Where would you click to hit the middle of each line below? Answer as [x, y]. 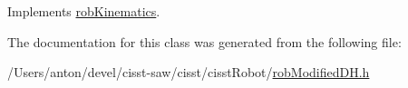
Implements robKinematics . [84, 11]
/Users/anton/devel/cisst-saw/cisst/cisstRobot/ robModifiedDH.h [189, 72]
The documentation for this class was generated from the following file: [204, 41]
